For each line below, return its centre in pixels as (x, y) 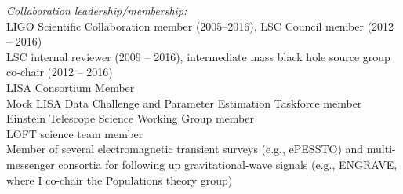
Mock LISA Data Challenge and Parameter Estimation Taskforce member (184, 102)
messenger (31, 164)
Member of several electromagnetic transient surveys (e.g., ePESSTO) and (185, 149)
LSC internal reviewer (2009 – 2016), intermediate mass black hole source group (198, 56)
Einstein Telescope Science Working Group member (130, 118)
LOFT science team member (75, 133)
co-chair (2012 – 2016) (60, 72)
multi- (381, 149)
